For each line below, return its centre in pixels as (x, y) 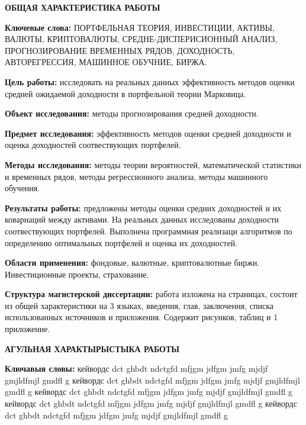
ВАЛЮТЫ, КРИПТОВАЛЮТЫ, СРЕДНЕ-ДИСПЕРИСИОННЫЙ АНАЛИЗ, (141, 39)
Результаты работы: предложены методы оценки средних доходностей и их (143, 207)
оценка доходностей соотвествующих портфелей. (93, 145)
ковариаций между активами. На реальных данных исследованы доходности (142, 219)
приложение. (28, 329)
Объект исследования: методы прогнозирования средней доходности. (132, 113)
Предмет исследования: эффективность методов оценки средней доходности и (148, 133)
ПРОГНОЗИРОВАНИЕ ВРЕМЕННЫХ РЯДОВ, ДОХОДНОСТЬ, (120, 50)
